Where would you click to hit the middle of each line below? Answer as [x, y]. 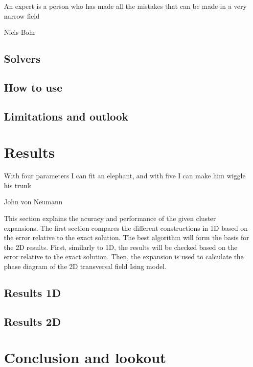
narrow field [22, 15]
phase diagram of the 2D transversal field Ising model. [85, 266]
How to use [33, 87]
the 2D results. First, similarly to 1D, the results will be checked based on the [121, 247]
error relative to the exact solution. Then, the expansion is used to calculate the [124, 257]
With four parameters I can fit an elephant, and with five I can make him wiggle [125, 176]
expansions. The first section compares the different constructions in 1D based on [126, 228]
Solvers [22, 59]
